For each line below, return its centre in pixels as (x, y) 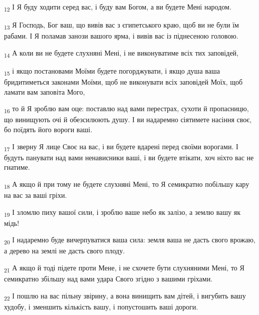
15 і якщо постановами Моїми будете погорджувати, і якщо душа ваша (112, 71)
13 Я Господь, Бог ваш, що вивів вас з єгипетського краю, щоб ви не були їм (121, 25)
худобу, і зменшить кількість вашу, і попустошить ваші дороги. (101, 306)
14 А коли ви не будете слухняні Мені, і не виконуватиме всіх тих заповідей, (121, 53)
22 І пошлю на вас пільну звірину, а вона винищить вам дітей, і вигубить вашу (125, 296)
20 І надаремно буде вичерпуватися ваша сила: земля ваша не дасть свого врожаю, (130, 240)
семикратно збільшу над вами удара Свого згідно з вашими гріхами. (108, 279)
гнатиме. (17, 167)
